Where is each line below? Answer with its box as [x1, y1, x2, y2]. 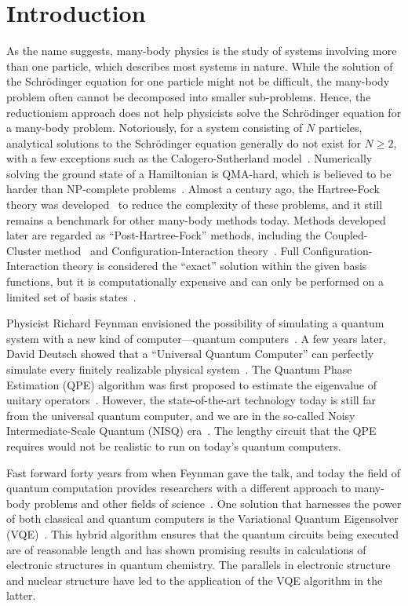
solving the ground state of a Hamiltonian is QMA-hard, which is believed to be [6, 165, 392, 181]
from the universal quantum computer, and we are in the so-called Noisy [6, 407, 355, 423]
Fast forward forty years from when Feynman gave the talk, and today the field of [6, 464, 401, 480]
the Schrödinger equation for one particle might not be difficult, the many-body [6, 73, 390, 89]
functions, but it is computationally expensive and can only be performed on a [6, 273, 384, 290]
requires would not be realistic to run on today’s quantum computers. [6, 437, 341, 454]
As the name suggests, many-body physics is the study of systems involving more [6, 42, 397, 59]
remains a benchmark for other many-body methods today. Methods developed [6, 211, 386, 228]
